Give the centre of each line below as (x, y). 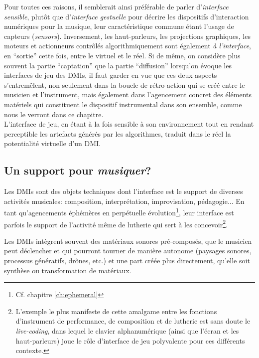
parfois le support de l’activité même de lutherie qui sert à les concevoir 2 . (116, 223)
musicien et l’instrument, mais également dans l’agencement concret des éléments (128, 94)
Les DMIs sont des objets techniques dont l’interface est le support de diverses (124, 191)
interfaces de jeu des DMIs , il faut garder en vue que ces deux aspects (111, 75)
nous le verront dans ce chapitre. (54, 114)
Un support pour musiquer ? (78, 170)
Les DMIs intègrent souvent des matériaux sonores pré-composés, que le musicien (128, 241)
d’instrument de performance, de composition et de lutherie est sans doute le (133, 321)
